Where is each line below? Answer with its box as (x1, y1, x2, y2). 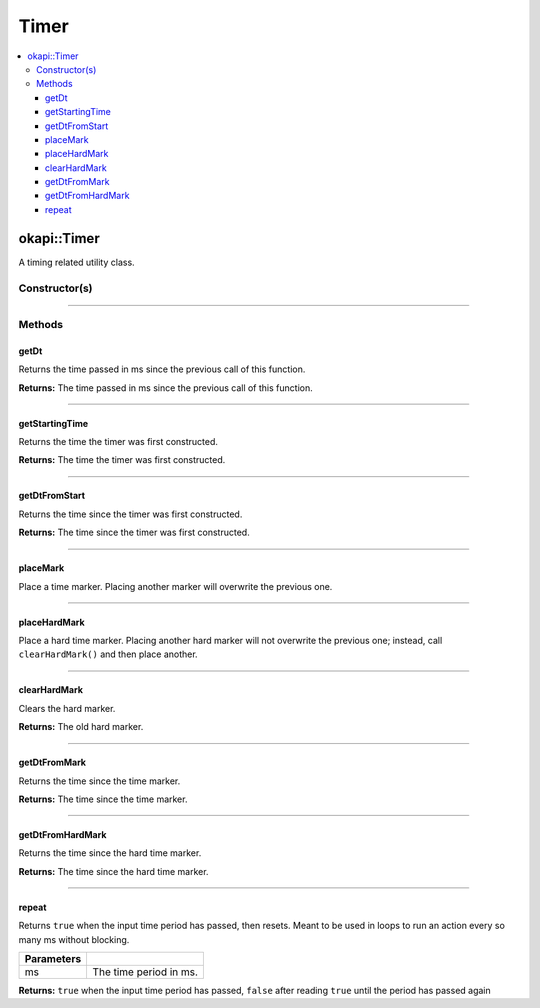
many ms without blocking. (18, 933, 130, 945)
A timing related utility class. (18, 256, 135, 268)
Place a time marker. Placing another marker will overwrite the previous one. (18, 580, 333, 592)
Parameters (24, 951, 82, 965)
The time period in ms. (92, 965, 199, 979)
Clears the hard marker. (18, 702, 116, 714)
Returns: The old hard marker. (18, 721, 144, 733)
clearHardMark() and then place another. (18, 648, 199, 660)
